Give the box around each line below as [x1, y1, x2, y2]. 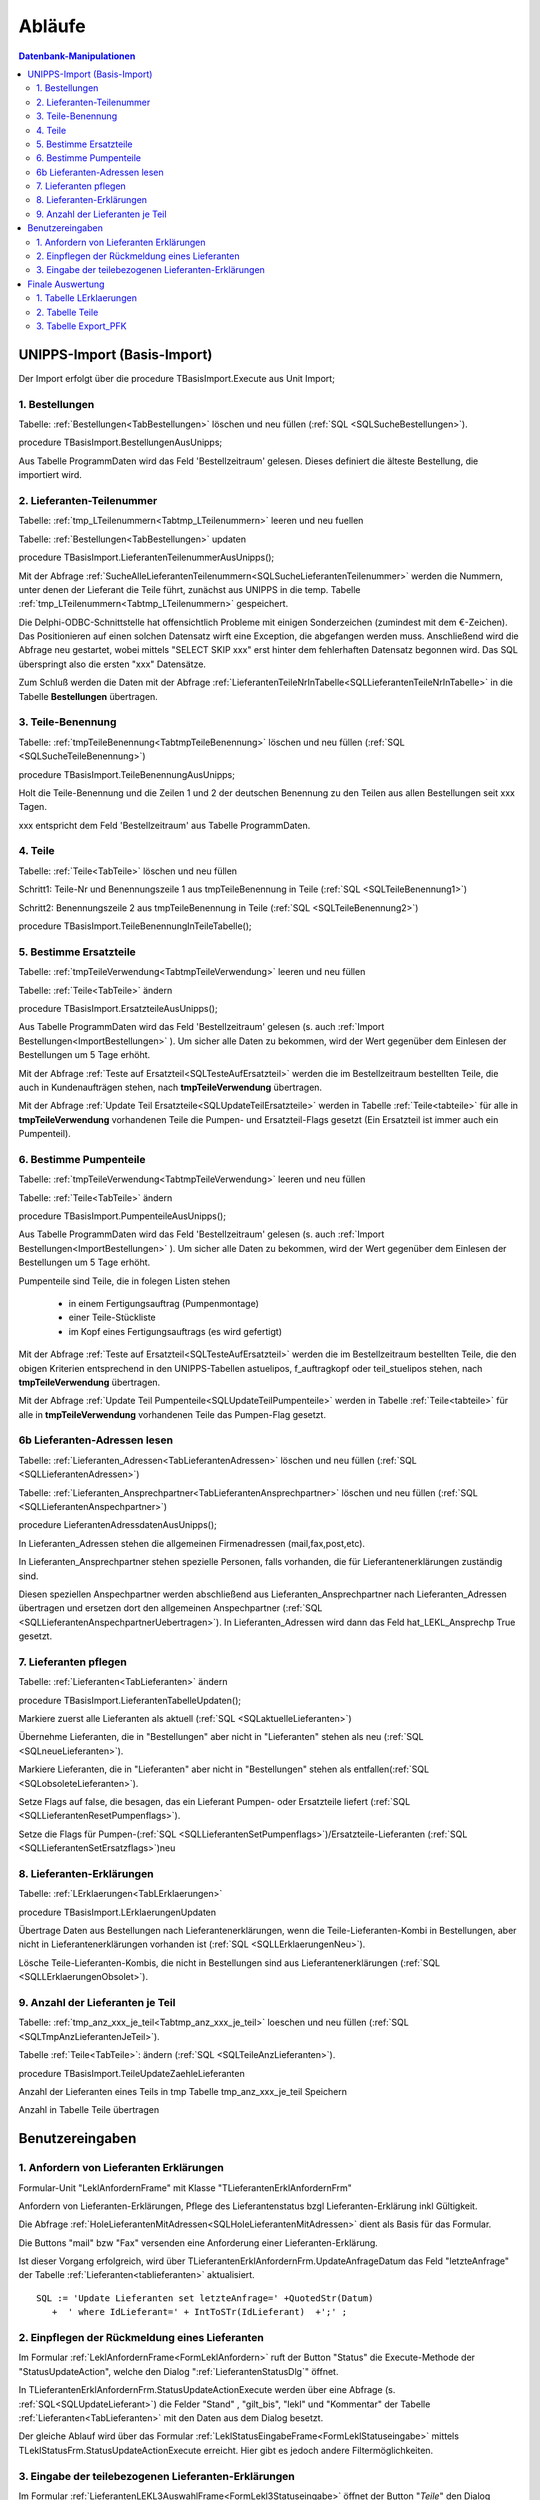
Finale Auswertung [27, 278, 105, 290]
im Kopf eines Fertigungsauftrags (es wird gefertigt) [68, 1325, 283, 1337]
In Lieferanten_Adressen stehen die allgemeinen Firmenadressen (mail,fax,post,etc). [18, 1537, 365, 1549]
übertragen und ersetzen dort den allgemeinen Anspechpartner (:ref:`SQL [18, 1602, 323, 1614]
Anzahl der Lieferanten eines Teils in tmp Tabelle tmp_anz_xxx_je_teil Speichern [18, 2085, 347, 2097]
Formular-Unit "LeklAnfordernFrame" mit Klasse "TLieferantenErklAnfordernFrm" [18, 2181, 352, 2194]
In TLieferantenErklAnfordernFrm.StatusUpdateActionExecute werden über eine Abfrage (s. [18, 2384, 396, 2396]
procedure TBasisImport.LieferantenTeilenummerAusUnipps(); [18, 551, 275, 564]
